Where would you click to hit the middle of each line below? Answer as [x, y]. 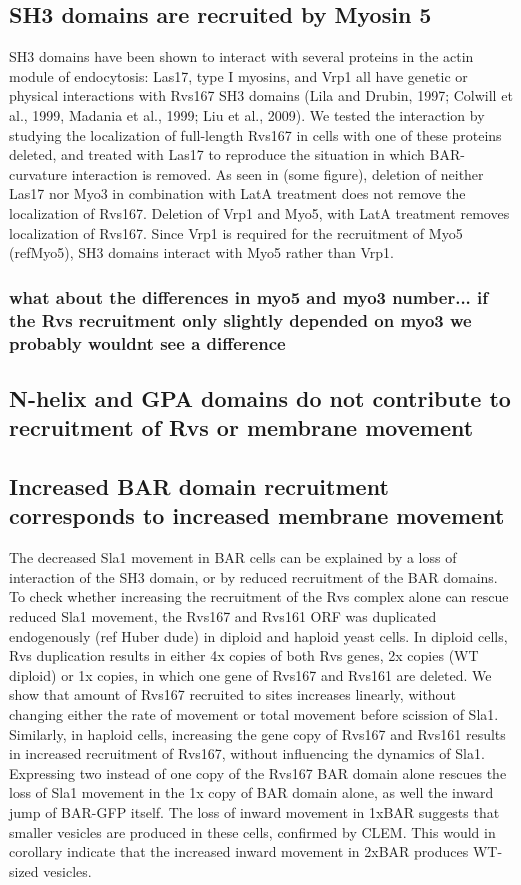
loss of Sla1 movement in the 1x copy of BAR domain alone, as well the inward [251, 792]
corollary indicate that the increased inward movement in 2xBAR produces [239, 851]
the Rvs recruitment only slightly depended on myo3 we [240, 319]
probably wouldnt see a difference [147, 342]
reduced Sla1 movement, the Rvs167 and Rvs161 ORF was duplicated [223, 615]
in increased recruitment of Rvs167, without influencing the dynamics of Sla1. [247, 753]
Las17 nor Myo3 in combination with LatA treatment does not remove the [237, 193]
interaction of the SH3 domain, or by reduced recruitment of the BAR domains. [253, 576]
